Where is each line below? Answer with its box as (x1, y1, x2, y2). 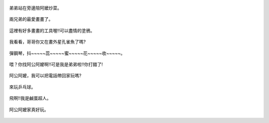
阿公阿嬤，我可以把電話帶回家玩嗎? (9, 72, 82, 79)
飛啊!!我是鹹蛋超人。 (9, 95, 52, 101)
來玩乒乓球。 (9, 84, 36, 90)
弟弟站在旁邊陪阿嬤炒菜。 (9, 5, 62, 11)
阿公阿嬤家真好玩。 (9, 107, 49, 113)
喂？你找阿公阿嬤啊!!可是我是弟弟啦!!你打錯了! (9, 61, 103, 67)
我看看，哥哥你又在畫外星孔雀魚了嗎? (9, 39, 86, 45)
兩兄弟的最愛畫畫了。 (9, 16, 53, 22)
